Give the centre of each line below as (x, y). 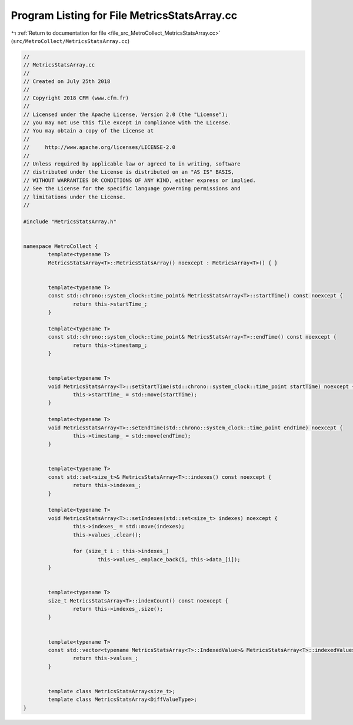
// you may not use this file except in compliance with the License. (127, 123)
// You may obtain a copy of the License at (89, 131)
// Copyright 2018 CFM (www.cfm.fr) (76, 98)
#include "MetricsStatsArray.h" (70, 221)
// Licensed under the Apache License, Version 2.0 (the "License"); (126, 114)
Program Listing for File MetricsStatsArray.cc (124, 15)
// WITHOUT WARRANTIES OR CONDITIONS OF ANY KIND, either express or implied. (139, 180)
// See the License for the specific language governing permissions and (132, 189)
